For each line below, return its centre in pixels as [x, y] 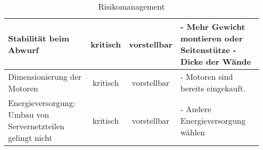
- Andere [196, 109]
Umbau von [29, 114]
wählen [193, 132]
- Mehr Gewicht [213, 27]
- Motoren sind [207, 77]
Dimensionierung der [45, 77]
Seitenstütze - [208, 50]
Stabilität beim [39, 38]
